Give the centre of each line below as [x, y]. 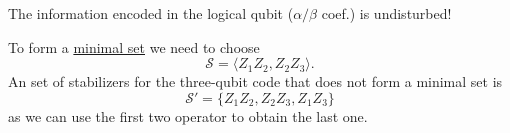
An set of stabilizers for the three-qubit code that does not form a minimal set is [255, 81]
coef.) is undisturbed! [386, 13]
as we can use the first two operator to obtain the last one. [188, 115]
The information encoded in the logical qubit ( [151, 13]
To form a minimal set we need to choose [134, 46]
